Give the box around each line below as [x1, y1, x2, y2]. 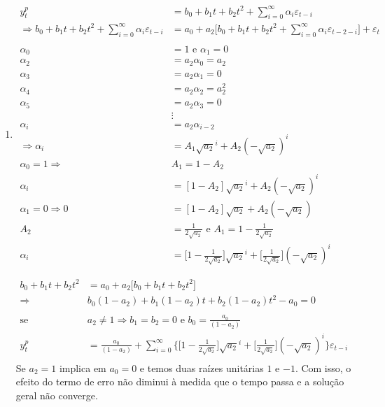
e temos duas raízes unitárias [139, 360, 264, 375]
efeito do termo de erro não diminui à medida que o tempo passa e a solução [15, 374, 344, 389]
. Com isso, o [295, 360, 351, 375]
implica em [59, 360, 106, 375]
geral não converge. [15, 387, 98, 402]
